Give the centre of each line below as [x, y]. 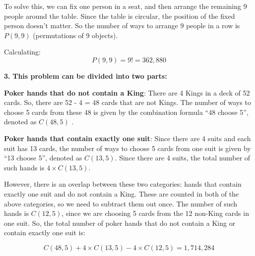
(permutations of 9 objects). [75, 35]
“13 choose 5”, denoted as [43, 158]
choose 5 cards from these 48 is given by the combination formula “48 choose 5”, [126, 112]
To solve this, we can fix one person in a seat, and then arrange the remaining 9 [126, 6]
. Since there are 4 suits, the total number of [183, 158]
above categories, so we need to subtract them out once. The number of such [121, 203]
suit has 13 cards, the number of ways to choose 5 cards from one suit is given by [127, 148]
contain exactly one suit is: [45, 232]
